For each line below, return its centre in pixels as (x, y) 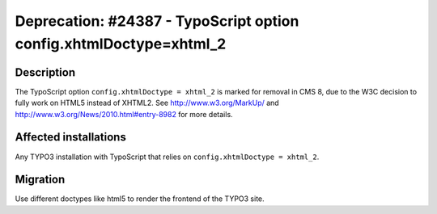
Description (45, 72)
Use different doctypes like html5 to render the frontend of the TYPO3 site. (140, 199)
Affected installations (71, 137)
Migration (40, 180)
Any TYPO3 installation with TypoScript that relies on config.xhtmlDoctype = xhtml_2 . (167, 157)
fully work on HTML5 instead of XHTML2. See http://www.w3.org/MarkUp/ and (147, 103)
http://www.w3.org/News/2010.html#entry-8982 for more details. (124, 114)
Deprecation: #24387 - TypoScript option (157, 21)
